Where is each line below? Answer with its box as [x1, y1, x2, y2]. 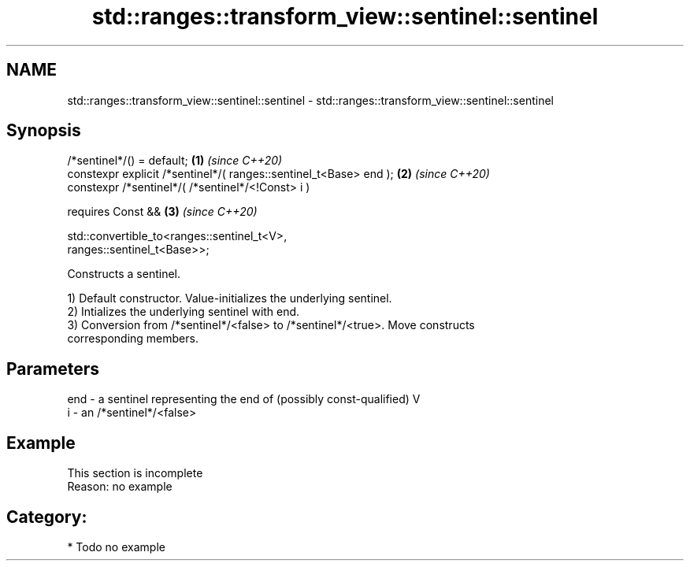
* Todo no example [67, 539, 165, 554]
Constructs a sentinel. [67, 267, 181, 281]
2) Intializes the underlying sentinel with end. [67, 305, 300, 319]
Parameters [6, 358, 99, 379]
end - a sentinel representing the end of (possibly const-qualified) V [67, 392, 421, 406]
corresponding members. [67, 332, 198, 346]
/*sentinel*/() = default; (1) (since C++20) [67, 154, 283, 168]
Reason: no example [67, 480, 172, 494]
